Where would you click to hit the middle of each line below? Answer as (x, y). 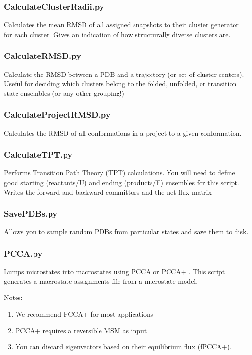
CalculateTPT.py (38, 155)
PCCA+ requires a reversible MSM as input (81, 330)
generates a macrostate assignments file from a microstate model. (101, 281)
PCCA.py (23, 253)
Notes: (13, 297)
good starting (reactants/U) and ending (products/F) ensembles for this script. (122, 182)
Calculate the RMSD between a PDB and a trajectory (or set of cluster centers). (124, 74)
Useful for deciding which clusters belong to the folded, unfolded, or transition (120, 84)
